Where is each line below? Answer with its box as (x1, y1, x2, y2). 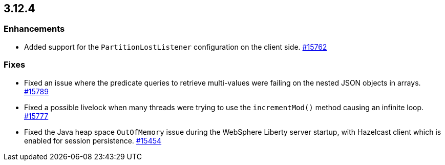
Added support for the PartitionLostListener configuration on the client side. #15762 (24, 42, 327, 51)
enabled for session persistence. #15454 (24, 136, 162, 145)
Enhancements (4, 24, 65, 34)
